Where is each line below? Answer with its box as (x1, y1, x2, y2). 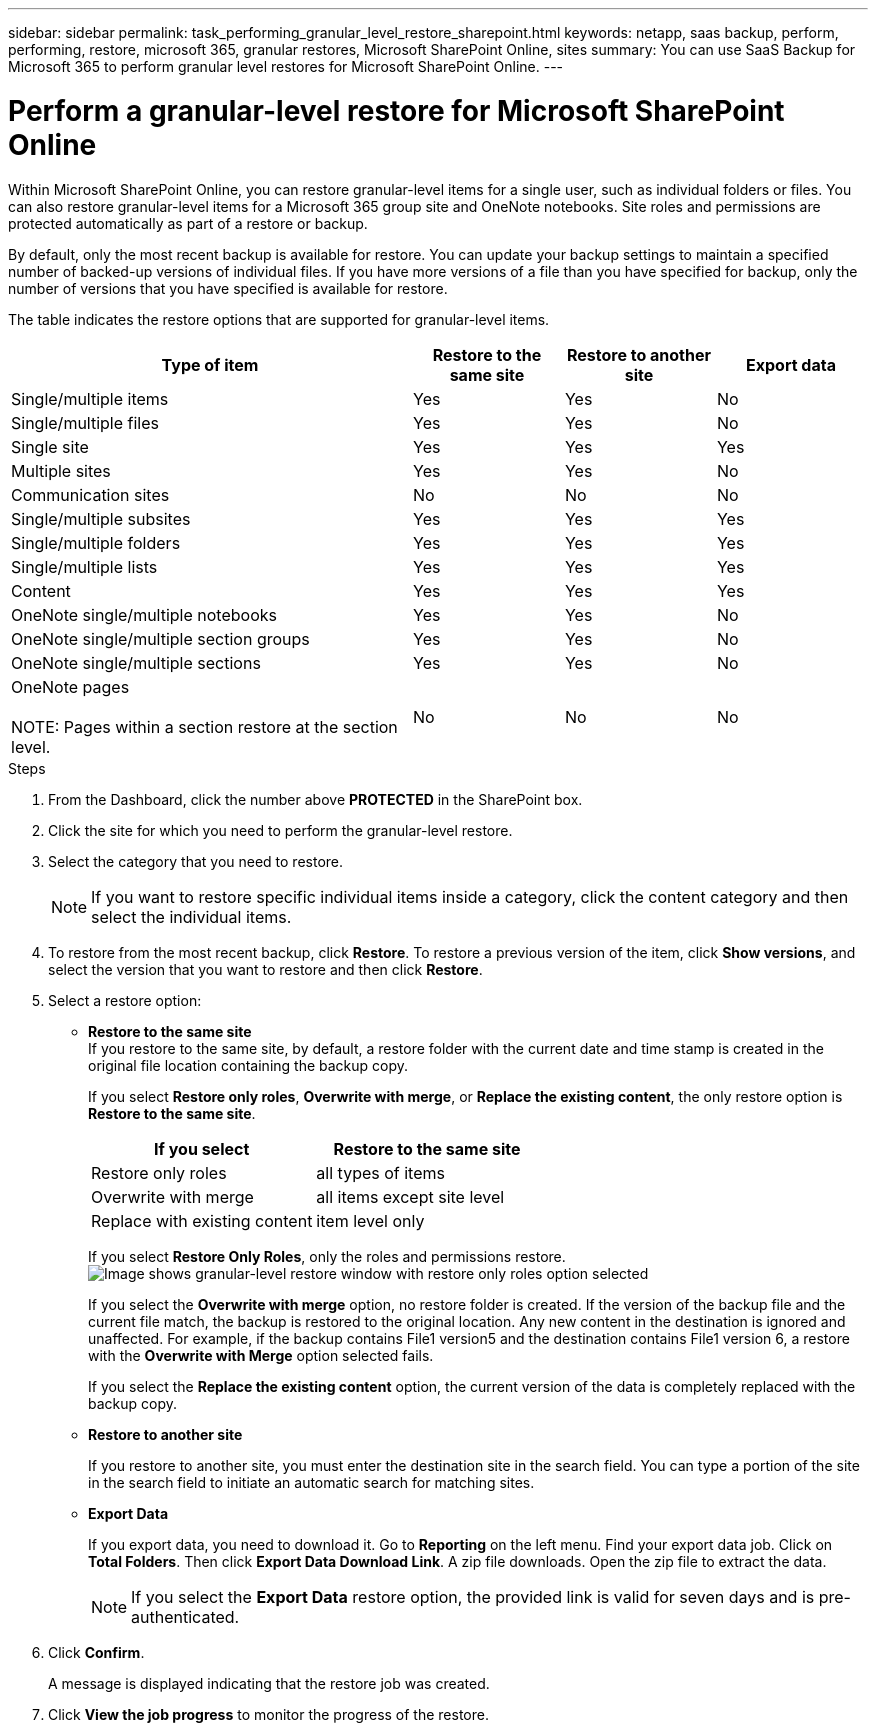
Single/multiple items (11, 388, 169, 409)
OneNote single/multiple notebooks (11, 604, 277, 625)
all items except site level (316, 1186, 505, 1207)
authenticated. (131, 1606, 240, 1627)
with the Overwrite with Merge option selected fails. (88, 1346, 434, 1364)
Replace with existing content (91, 1210, 313, 1231)
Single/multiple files (11, 412, 160, 433)
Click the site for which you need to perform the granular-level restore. (48, 821, 513, 839)
